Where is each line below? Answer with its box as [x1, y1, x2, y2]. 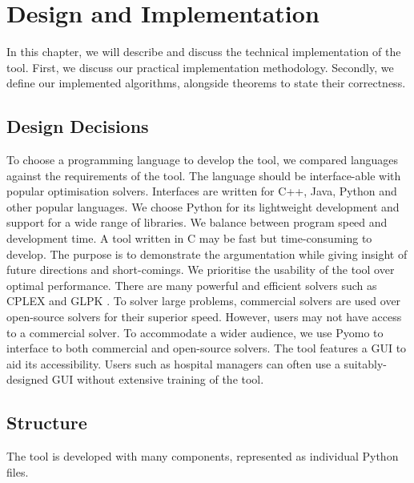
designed [6, 371, 49, 388]
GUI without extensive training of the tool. [51, 371, 264, 388]
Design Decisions [6, 114, 149, 139]
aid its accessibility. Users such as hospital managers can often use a [6, 355, 340, 372]
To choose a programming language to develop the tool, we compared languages [6, 151, 399, 168]
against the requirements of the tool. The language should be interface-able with [6, 167, 401, 183]
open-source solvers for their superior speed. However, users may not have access [6, 308, 402, 325]
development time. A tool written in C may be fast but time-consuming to [6, 230, 372, 247]
